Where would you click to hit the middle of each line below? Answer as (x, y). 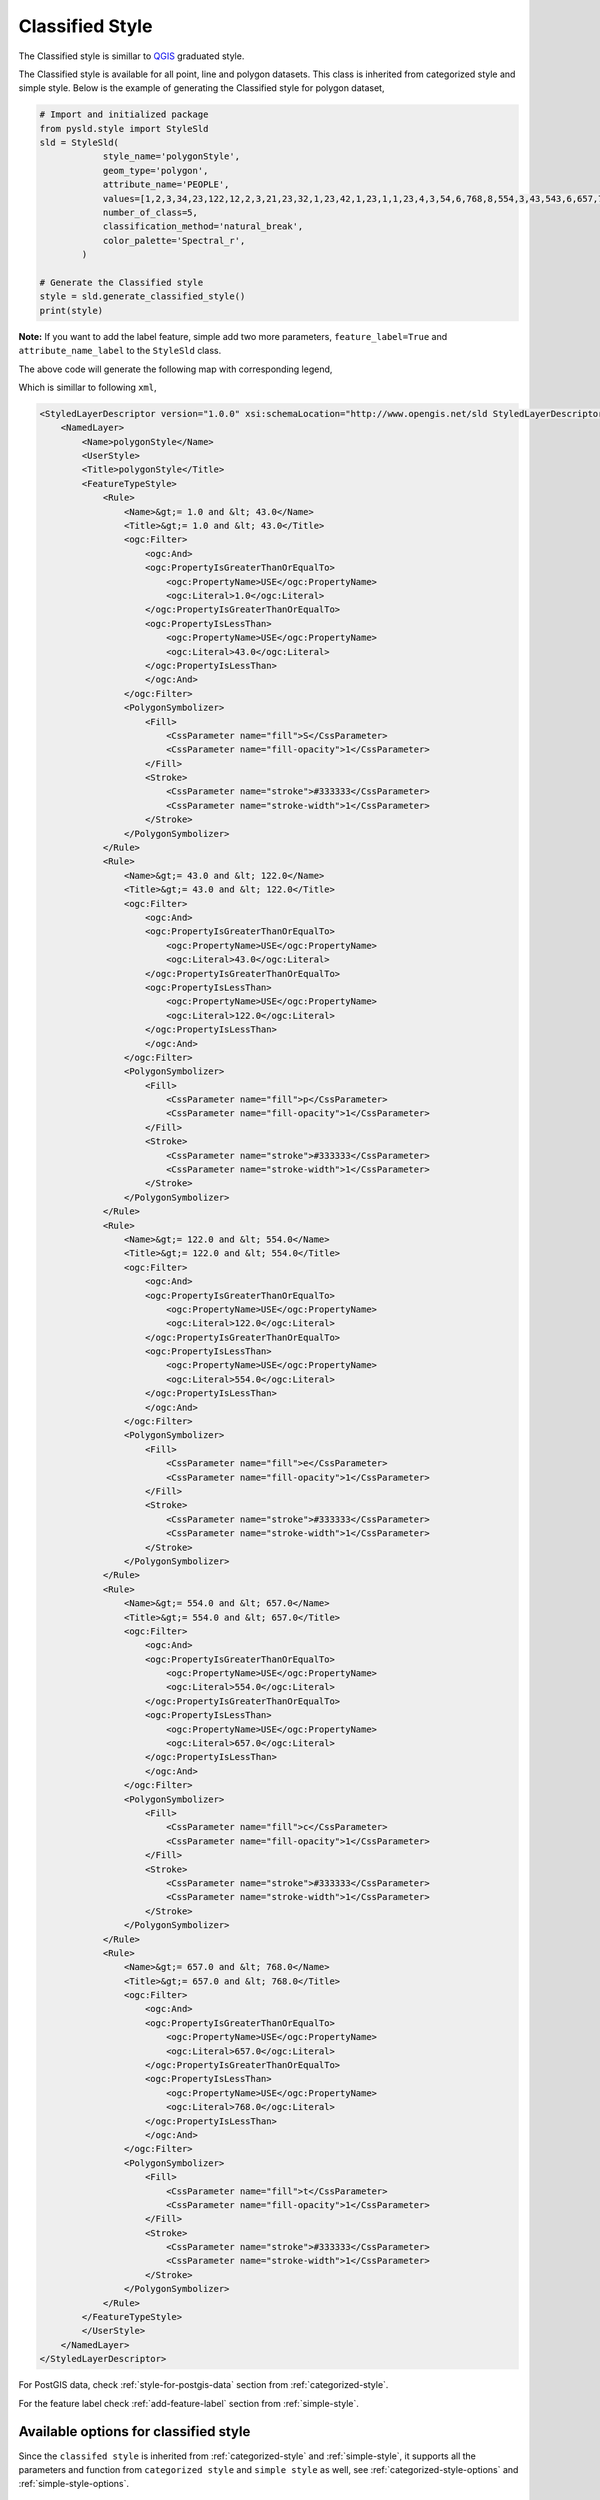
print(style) (71, 310)
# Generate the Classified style (121, 282)
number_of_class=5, (150, 213)
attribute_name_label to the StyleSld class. (120, 351)
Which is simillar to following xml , (87, 387)
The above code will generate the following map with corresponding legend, (175, 369)
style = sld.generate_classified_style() (142, 296)
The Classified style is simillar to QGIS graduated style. (131, 56)
